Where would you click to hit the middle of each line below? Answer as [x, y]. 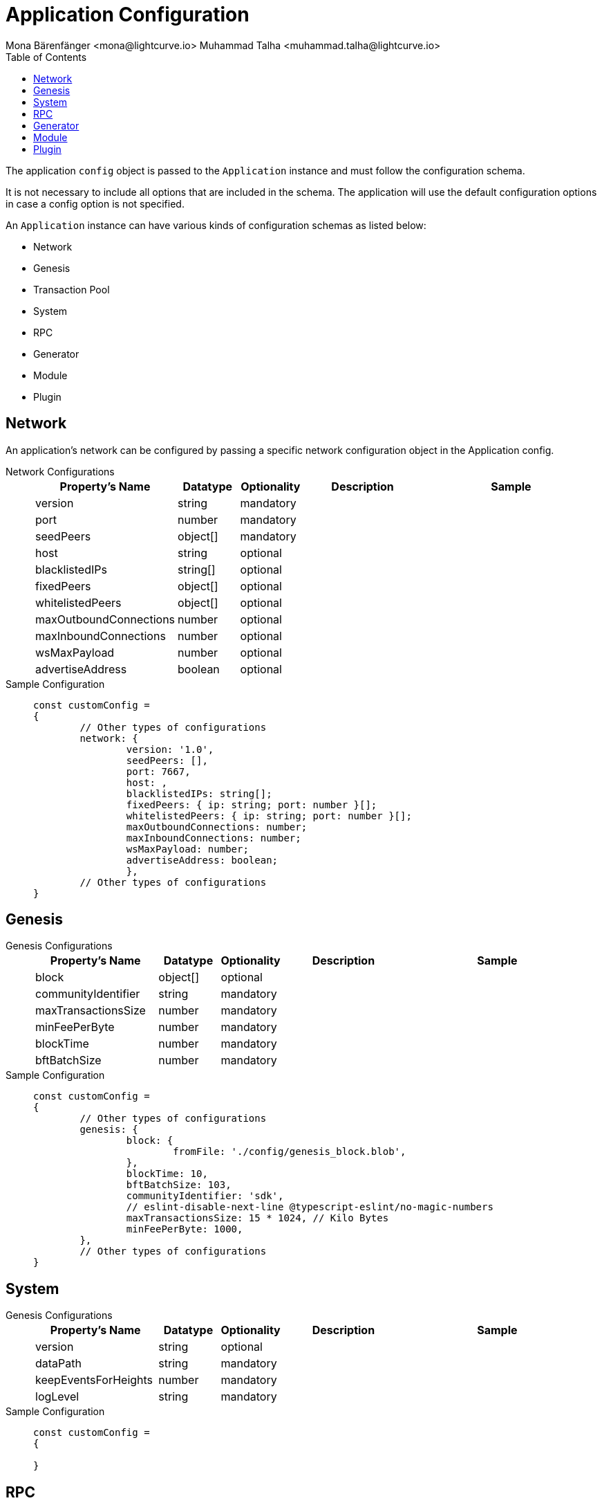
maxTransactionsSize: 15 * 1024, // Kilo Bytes [257, 1218]
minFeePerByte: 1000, [185, 1229]
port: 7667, [158, 771]
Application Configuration [128, 15]
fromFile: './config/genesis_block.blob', [290, 1152]
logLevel [57, 1397]
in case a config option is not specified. [95, 203]
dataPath [58, 1364]
